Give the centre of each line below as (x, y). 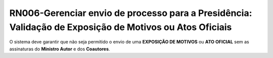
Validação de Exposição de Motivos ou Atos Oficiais (121, 27)
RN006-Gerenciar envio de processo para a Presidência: (131, 13)
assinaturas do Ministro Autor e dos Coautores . (60, 49)
